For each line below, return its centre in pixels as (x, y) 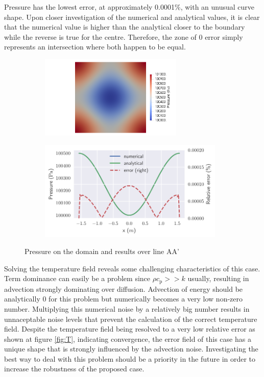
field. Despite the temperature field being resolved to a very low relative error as (130, 329)
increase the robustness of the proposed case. (74, 369)
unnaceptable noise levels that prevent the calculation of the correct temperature (131, 319)
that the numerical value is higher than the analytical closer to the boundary (125, 27)
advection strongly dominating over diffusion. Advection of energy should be (124, 288)
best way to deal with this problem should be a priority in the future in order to (130, 358)
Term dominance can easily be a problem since (77, 278)
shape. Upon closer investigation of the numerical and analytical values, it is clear (132, 17)
